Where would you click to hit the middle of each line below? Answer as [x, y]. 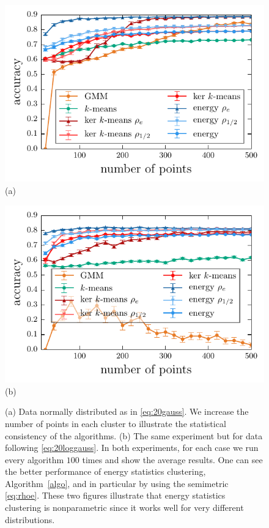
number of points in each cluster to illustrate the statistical [116, 423]
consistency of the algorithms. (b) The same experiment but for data [134, 435]
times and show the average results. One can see [172, 459]
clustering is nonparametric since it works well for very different [124, 508]
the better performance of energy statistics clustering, [105, 471]
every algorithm [35, 459]
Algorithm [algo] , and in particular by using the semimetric [117, 483]
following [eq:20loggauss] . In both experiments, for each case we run [132, 448]
